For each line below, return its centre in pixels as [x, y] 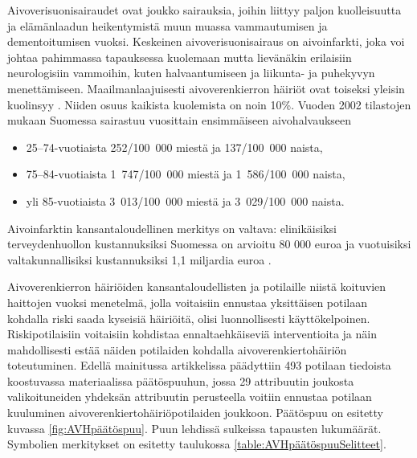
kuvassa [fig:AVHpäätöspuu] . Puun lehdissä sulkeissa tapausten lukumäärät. [194, 428]
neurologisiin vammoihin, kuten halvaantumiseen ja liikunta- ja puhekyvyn [191, 73]
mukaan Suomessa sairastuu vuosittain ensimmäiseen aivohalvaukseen [180, 120]
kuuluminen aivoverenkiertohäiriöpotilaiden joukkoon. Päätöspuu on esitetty [196, 413]
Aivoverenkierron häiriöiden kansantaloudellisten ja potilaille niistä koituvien [197, 286]
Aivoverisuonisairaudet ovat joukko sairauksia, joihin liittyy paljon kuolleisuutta [204, 10]
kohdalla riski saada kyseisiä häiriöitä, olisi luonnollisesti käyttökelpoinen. [189, 318]
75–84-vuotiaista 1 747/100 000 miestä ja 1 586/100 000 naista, [186, 174]
